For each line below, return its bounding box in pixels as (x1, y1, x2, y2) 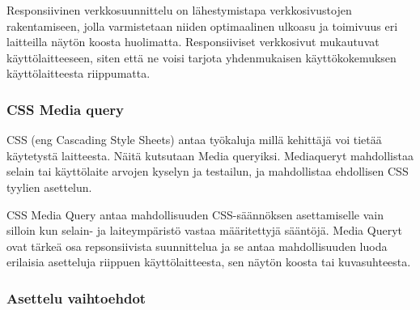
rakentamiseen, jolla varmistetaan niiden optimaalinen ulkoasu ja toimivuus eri (6, 17, 398, 34)
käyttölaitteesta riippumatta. (6, 65, 151, 82)
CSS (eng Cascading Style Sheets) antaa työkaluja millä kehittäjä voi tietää (6, 131, 382, 148)
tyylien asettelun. (6, 178, 92, 195)
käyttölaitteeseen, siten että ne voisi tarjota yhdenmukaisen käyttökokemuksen (6, 49, 397, 66)
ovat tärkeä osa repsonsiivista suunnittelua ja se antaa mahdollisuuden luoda (6, 237, 388, 254)
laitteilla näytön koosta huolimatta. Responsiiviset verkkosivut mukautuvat (6, 33, 380, 50)
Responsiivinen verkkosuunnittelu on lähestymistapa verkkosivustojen (6, 2, 352, 18)
